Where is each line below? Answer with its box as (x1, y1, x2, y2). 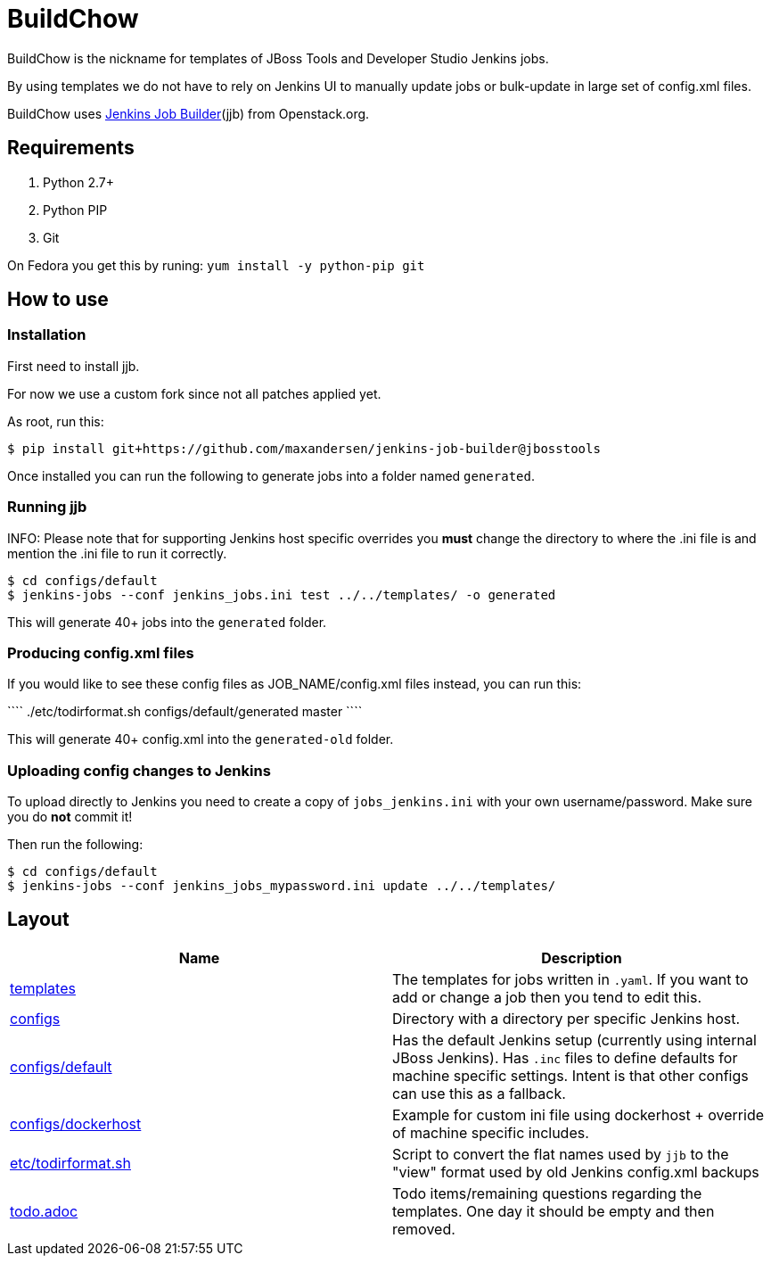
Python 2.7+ (43, 174, 115, 190)
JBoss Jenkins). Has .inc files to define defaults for (392, 1048, 738, 1067)
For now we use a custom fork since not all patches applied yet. (7, 385, 381, 401)
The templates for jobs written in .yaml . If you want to (392, 970, 749, 988)
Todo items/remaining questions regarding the (392, 1184, 702, 1202)
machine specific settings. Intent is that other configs (392, 1066, 749, 1085)
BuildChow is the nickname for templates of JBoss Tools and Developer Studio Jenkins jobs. (7, 50, 549, 66)
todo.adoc (10, 1201, 78, 1220)
